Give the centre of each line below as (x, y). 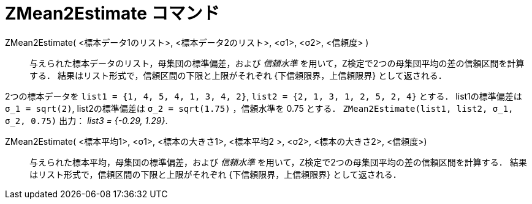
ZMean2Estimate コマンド (112, 13)
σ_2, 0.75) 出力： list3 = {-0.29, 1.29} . (86, 120)
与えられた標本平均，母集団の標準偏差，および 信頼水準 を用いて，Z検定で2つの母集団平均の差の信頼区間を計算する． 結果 (278, 162)
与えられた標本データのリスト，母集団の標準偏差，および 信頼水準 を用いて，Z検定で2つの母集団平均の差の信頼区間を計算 (277, 63)
